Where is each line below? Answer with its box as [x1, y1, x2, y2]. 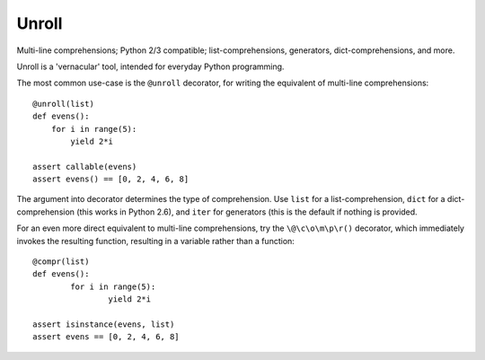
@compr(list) [32, 257, 90, 267]
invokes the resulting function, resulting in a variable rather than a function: [16, 235, 295, 246]
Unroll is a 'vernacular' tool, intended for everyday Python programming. [16, 61, 285, 72]
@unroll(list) [32, 99, 94, 109]
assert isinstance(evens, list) [32, 319, 175, 329]
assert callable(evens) [32, 162, 137, 171]
